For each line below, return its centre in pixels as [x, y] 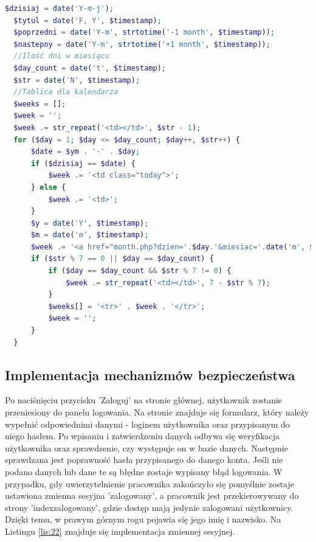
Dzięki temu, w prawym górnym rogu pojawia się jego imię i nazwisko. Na [143, 519]
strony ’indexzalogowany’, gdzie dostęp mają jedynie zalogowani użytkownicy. [149, 507]
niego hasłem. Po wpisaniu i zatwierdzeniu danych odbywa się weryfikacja [143, 436]
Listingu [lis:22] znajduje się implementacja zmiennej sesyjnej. [120, 531]
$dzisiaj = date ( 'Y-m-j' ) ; [60, 9]
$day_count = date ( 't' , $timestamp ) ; [90, 68]
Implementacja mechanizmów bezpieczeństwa [150, 374]
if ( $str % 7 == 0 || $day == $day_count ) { [122, 259]
